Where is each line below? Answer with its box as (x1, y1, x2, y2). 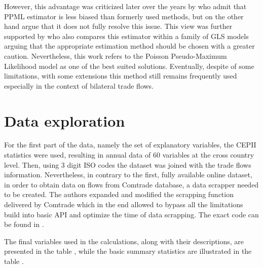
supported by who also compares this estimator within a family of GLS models (4, 30, 249, 41)
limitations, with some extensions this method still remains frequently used (4, 70, 237, 81)
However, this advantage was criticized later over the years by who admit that (4, 1, 247, 11)
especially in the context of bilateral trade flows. (4, 80, 154, 91)
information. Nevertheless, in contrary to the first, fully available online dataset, (4, 169, 252, 180)
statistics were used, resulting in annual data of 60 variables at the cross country (4, 149, 254, 160)
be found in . (4, 219, 44, 229)
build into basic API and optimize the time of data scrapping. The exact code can (4, 209, 259, 219)
